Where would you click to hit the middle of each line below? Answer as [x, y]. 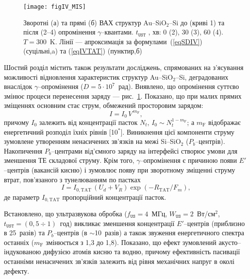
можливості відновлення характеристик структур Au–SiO [89, 77]
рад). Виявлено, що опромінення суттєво [179, 86]
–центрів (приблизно [214, 223]
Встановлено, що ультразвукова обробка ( [66, 214]
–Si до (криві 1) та [197, 22]
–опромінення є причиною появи [188, 160]
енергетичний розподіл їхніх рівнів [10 [61, 131]
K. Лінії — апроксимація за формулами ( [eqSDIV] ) [126, 41]
